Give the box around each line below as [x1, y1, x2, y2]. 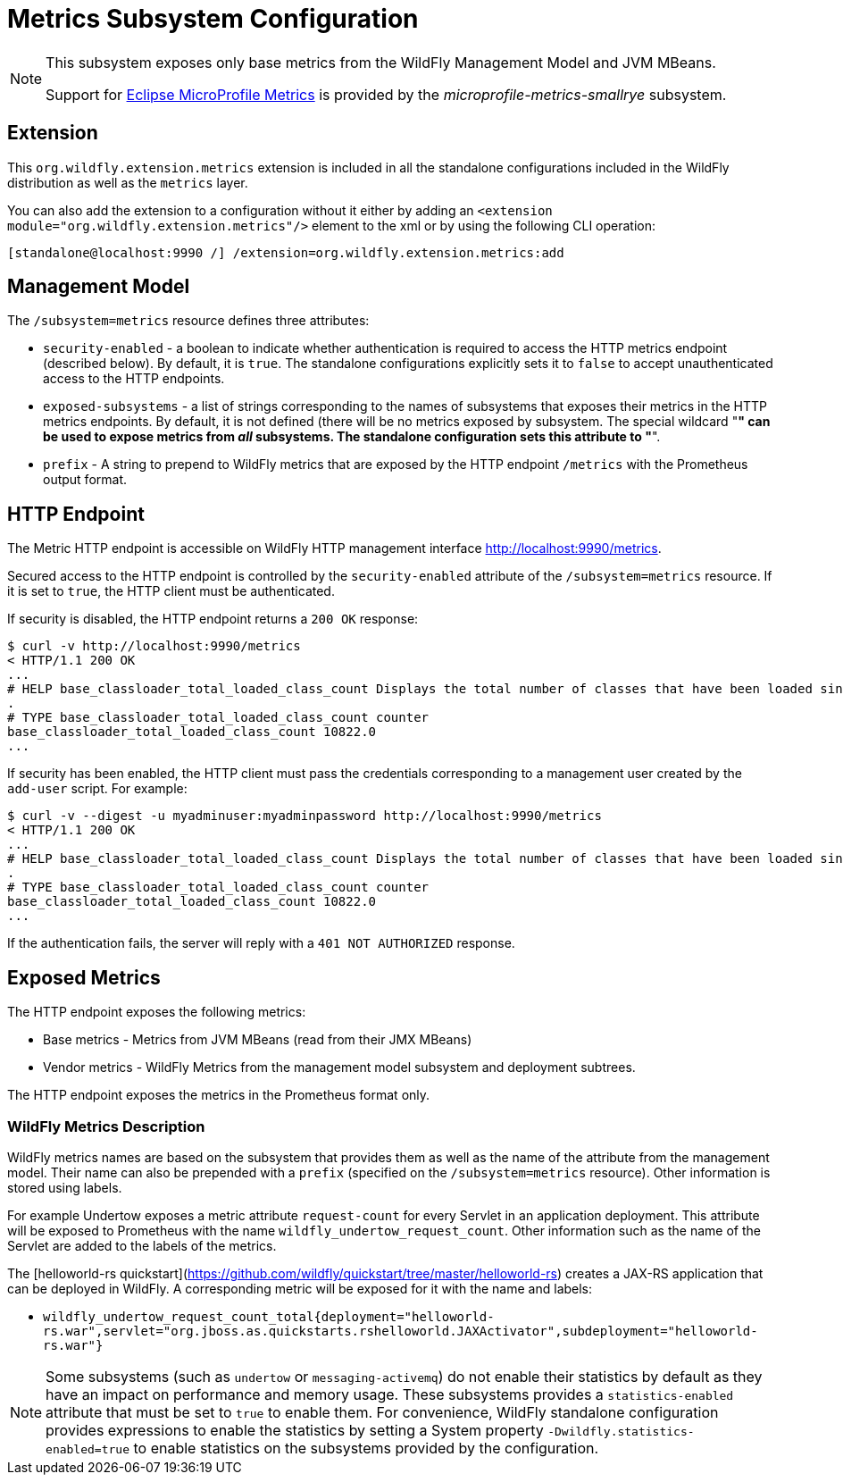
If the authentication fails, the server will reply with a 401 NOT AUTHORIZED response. [7, 935, 515, 951]
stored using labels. [7, 1179, 122, 1195]
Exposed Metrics [7, 966, 161, 989]
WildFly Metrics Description [7, 1117, 205, 1135]
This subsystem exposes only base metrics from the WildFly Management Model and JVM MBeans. [46, 53, 716, 71]
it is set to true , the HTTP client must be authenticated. [7, 583, 335, 599]
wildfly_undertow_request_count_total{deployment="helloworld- [43, 1309, 495, 1324]
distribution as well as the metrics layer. [7, 174, 248, 190]
